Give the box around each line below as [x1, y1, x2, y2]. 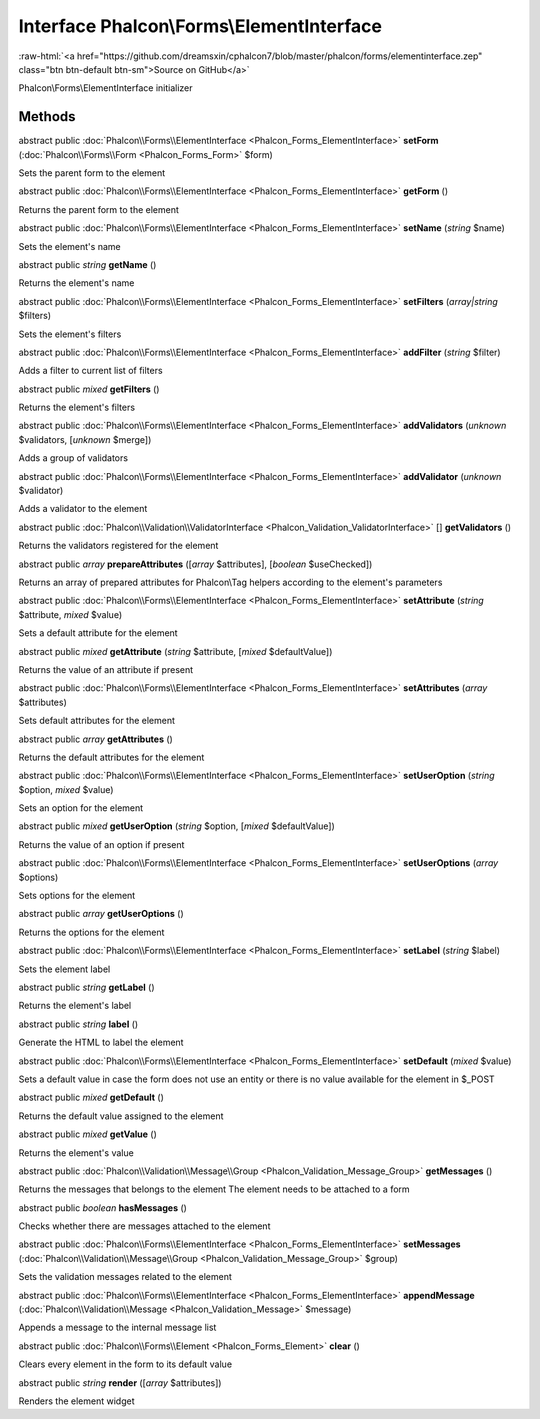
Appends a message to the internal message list [18, 1321, 217, 1334]
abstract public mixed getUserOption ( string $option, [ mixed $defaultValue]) [18, 820, 335, 832]
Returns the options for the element [18, 926, 165, 938]
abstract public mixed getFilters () [18, 383, 160, 395]
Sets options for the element [18, 890, 136, 902]
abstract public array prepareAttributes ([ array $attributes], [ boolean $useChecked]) [18, 558, 373, 570]
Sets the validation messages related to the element [18, 1271, 232, 1283]
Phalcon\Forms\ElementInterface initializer [18, 82, 194, 94]
